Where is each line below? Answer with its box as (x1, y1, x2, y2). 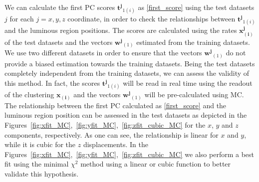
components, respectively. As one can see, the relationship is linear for (4, 129, 219, 140)
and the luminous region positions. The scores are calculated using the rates (4, 25, 237, 35)
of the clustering (4, 89, 54, 100)
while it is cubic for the (4, 139, 76, 150)
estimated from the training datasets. (136, 36, 250, 47)
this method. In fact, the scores (4, 78, 100, 88)
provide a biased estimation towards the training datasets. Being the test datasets (4, 58, 255, 68)
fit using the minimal (4, 159, 69, 169)
